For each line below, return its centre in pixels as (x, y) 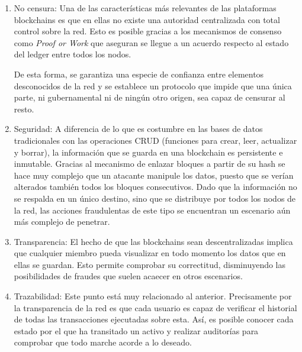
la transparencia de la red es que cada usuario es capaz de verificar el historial (155, 307)
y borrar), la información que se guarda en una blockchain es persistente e (148, 152)
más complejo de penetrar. (62, 222)
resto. (24, 109)
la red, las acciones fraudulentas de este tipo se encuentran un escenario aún (152, 210)
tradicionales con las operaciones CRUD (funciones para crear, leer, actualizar (155, 140)
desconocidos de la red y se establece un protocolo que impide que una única (153, 85)
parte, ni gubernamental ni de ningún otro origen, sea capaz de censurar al (150, 97)
